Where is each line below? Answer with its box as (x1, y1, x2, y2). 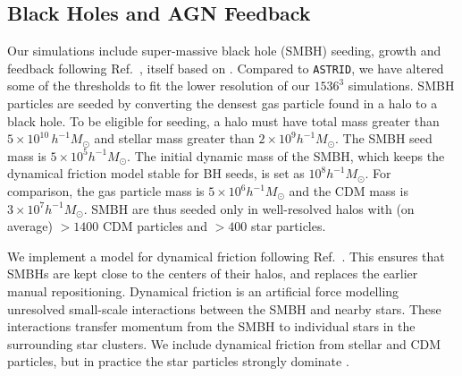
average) (7, 217, 53, 235)
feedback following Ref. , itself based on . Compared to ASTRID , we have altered (7, 58, 444, 77)
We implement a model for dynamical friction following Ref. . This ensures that (7, 246, 445, 265)
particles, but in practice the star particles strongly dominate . (7, 352, 349, 371)
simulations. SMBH (348, 76, 455, 95)
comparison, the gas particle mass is (7, 182, 205, 201)
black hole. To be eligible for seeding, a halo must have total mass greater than (7, 111, 440, 130)
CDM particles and (102, 217, 207, 235)
